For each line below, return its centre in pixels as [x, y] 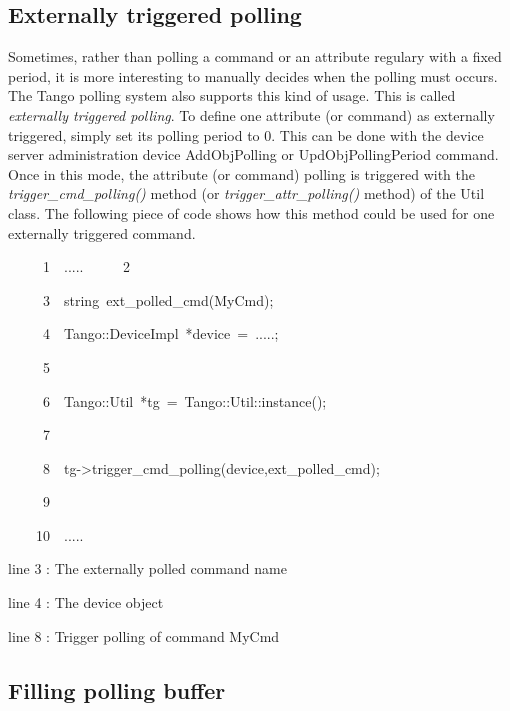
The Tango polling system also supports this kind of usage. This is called [232, 95]
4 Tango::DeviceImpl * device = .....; [160, 333]
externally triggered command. [102, 232]
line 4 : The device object [86, 602]
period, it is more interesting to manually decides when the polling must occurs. [253, 75]
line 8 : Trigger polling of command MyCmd [144, 635]
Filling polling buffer [117, 689]
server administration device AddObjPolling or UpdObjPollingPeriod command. [253, 154]
